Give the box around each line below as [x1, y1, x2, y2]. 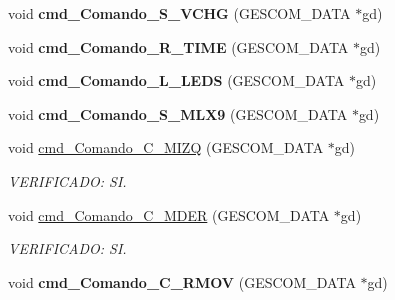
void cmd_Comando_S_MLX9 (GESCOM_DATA [8, 103, 348, 124]
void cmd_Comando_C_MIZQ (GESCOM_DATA [8, 137, 324, 158]
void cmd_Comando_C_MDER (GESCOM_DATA [8, 204, 330, 225]
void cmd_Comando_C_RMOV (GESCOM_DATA [8, 271, 356, 292]
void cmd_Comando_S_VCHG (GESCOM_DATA [8, 3, 351, 23]
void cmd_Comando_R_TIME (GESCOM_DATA [8, 36, 349, 57]
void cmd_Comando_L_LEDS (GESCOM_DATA [8, 70, 345, 91]
